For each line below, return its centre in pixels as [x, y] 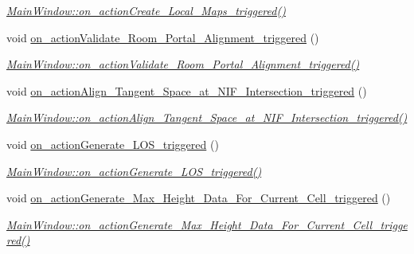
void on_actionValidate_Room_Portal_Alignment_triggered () [163, 37]
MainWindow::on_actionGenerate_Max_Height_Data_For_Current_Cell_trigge [207, 224]
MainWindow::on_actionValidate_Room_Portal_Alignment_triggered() [183, 64]
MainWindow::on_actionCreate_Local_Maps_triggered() [146, 10]
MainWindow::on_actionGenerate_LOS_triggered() [134, 171]
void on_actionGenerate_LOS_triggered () [113, 144]
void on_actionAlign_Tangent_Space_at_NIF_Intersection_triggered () [187, 90]
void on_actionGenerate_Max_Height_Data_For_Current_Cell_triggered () [199, 198]
